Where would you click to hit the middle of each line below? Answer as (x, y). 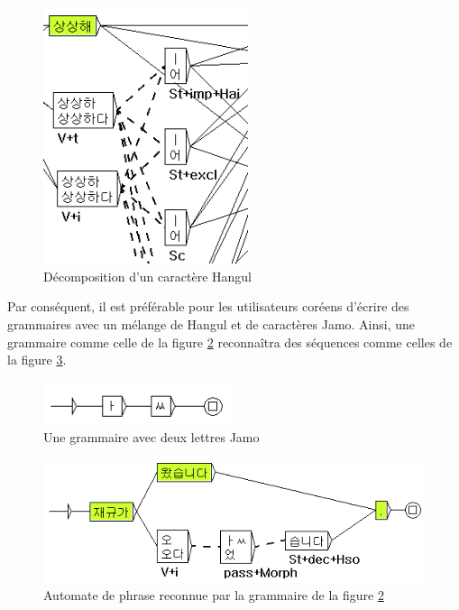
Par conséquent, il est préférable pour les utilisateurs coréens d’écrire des (208, 306)
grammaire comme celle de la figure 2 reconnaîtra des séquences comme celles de (230, 342)
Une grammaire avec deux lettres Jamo (151, 436)
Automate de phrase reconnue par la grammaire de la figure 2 (214, 595)
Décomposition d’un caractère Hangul (147, 276)
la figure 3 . (37, 360)
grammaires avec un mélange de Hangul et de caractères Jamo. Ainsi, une (211, 323)
